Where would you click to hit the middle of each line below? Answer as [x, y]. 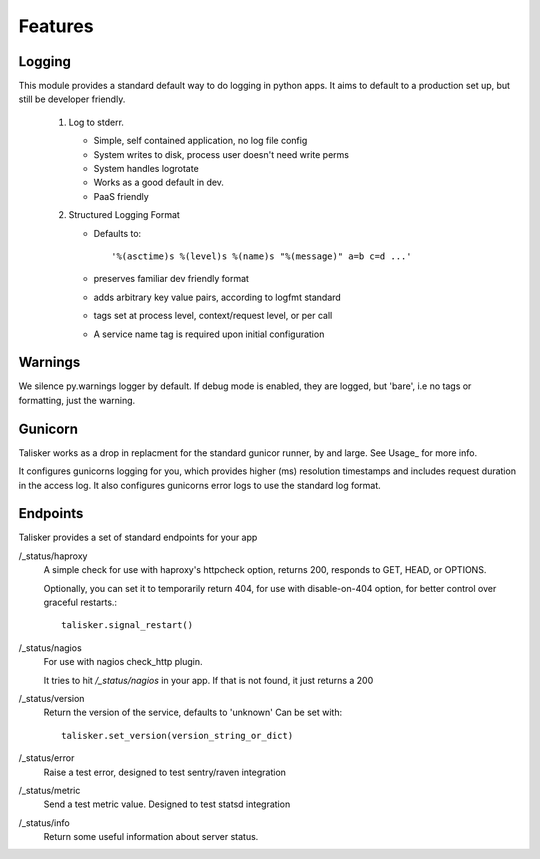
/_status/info [44, 822]
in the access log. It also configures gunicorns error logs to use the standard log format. [200, 485]
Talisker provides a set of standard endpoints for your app [138, 537]
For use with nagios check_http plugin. [123, 662]
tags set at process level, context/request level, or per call [213, 316]
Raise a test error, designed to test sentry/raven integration [165, 772]
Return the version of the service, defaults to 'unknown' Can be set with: [193, 712]
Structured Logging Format [124, 215]
